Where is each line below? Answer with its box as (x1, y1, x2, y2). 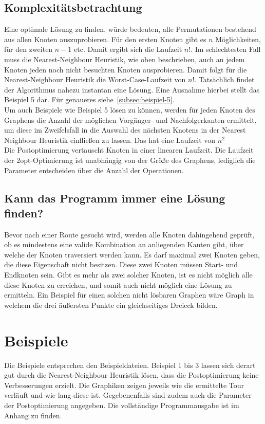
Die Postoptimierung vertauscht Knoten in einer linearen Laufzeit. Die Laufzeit (4, 144, 254, 155)
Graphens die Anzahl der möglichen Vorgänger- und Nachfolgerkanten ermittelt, (4, 114, 257, 125)
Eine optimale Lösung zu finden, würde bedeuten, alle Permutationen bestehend (4, 24, 256, 34)
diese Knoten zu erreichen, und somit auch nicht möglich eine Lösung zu (4, 279, 232, 290)
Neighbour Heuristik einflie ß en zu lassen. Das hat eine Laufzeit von (4, 134, 216, 145)
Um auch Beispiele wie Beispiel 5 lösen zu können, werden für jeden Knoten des (4, 104, 255, 115)
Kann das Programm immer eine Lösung (4, 190, 225, 206)
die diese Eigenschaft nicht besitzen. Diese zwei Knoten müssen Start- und (4, 259, 238, 270)
